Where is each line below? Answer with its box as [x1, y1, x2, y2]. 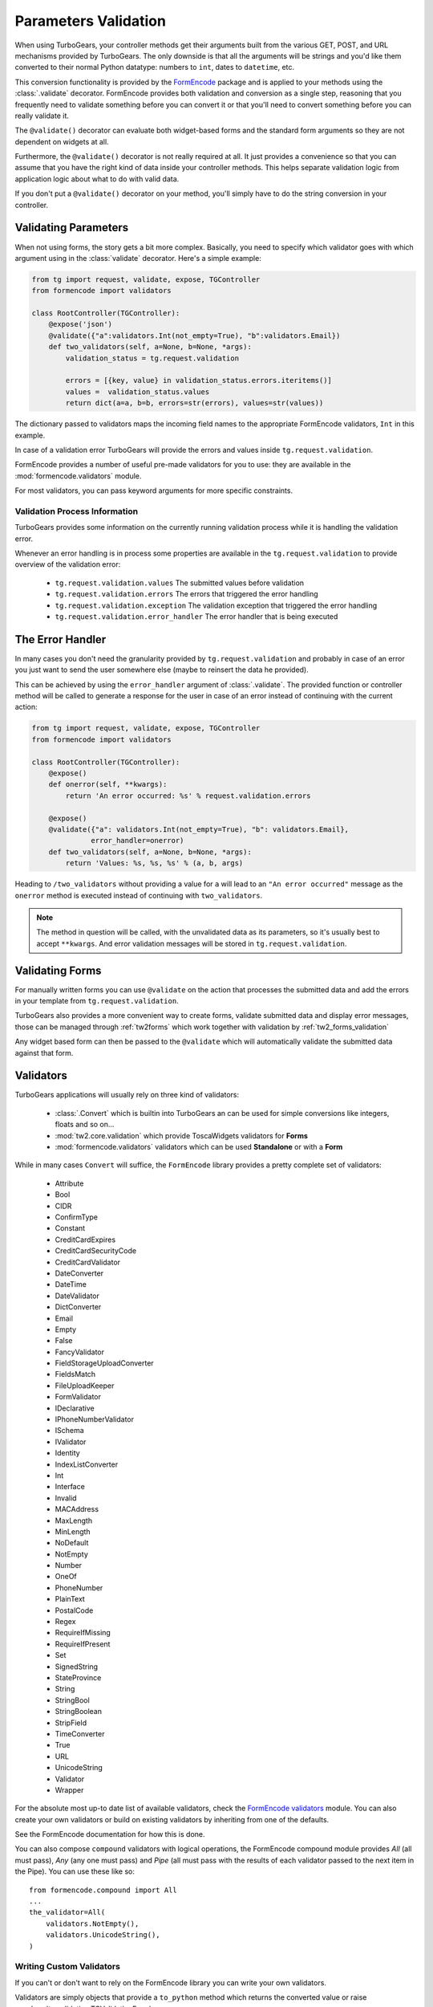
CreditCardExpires [55, 1235, 116, 1244]
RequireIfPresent [55, 1639, 111, 1649]
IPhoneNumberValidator [55, 1415, 135, 1424]
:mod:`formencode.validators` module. [14, 470, 142, 481]
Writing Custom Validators [14, 1961, 120, 1972]
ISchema [55, 1426, 84, 1435]
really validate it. [14, 111, 70, 120]
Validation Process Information [14, 506, 139, 517]
